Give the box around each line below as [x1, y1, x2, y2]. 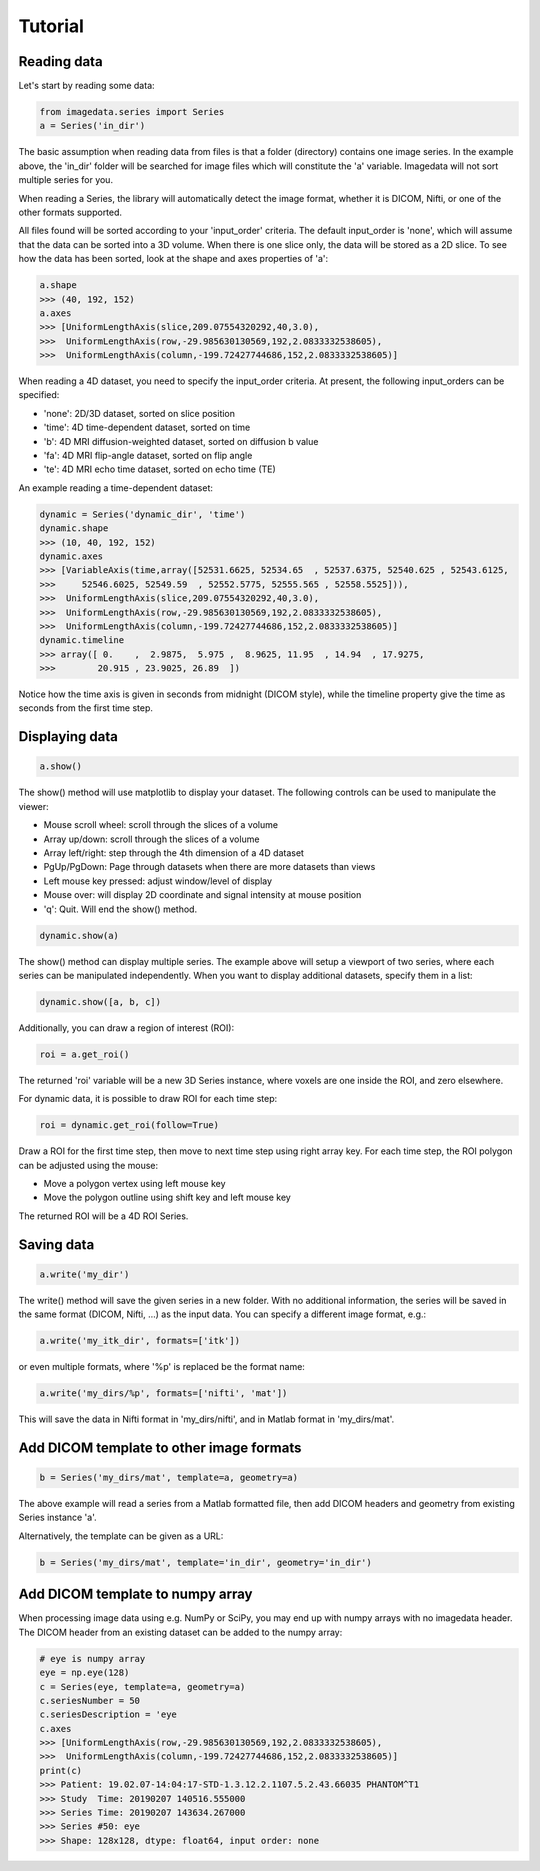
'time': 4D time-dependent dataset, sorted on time [43, 421, 251, 434]
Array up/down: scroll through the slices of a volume [43, 833, 260, 845]
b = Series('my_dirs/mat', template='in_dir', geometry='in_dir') [39, 1556, 372, 1568]
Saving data [18, 1236, 95, 1253]
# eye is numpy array [39, 1653, 146, 1664]
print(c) [39, 1765, 83, 1776]
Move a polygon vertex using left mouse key [43, 1178, 226, 1190]
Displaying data [18, 728, 119, 745]
